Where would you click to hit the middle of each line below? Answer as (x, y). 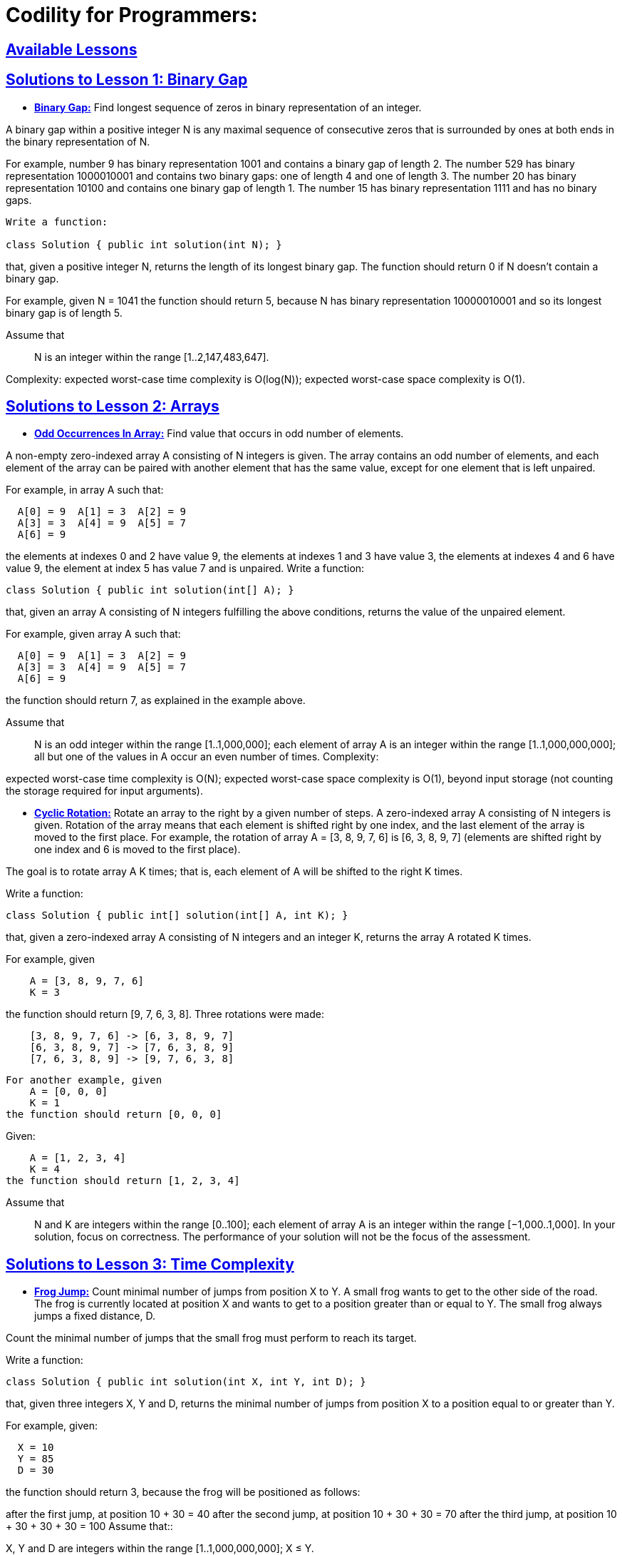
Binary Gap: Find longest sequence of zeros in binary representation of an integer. (228, 107)
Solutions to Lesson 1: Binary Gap (127, 80)
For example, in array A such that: (85, 490)
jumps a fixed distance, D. (95, 1316)
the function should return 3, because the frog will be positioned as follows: (183, 1492)
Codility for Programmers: (132, 15)
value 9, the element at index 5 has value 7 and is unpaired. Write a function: (185, 569)
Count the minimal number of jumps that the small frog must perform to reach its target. (211, 1338)
